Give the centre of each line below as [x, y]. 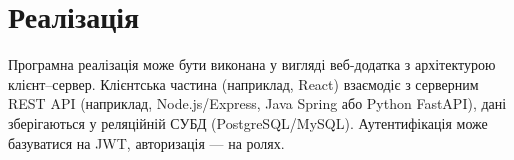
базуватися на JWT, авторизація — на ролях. [146, 142]
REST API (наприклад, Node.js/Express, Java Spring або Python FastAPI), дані [257, 103]
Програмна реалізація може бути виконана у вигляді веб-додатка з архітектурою [252, 64]
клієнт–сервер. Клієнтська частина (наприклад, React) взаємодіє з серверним [243, 83]
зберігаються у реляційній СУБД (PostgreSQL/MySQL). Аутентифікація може [248, 122]
